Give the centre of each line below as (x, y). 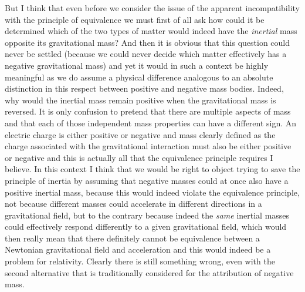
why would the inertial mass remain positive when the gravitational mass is (140, 100)
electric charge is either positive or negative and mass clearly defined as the (140, 134)
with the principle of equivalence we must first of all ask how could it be (135, 19)
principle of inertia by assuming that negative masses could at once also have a (147, 180)
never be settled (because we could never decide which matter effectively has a (146, 54)
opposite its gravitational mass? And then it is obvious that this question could (148, 42)
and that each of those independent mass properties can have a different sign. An (151, 122)
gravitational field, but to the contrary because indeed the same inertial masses (147, 215)
